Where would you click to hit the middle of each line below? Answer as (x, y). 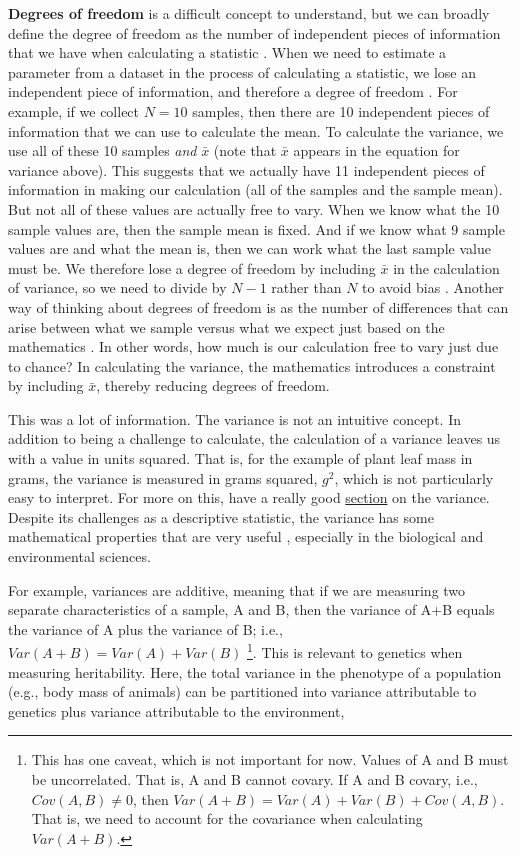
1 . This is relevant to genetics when (354, 651)
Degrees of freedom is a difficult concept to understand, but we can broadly (249, 13)
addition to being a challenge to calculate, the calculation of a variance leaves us (254, 438)
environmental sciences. (79, 556)
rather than (306, 287)
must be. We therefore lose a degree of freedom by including (192, 267)
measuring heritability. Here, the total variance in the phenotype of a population (255, 671)
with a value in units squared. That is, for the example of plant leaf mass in (240, 458)
